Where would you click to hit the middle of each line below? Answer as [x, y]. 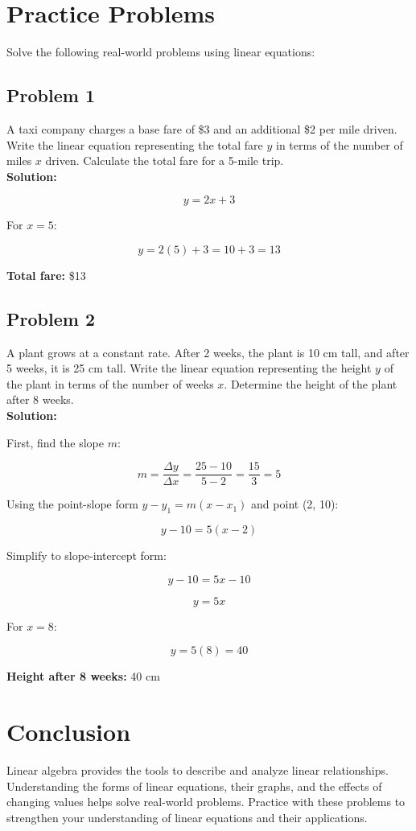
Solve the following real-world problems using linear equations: [161, 52]
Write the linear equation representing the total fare [135, 144]
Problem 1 [51, 95]
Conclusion [69, 732]
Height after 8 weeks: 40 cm [83, 676]
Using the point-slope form [72, 504]
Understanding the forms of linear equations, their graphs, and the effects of [194, 786]
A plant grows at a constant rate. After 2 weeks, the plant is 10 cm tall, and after [208, 352]
